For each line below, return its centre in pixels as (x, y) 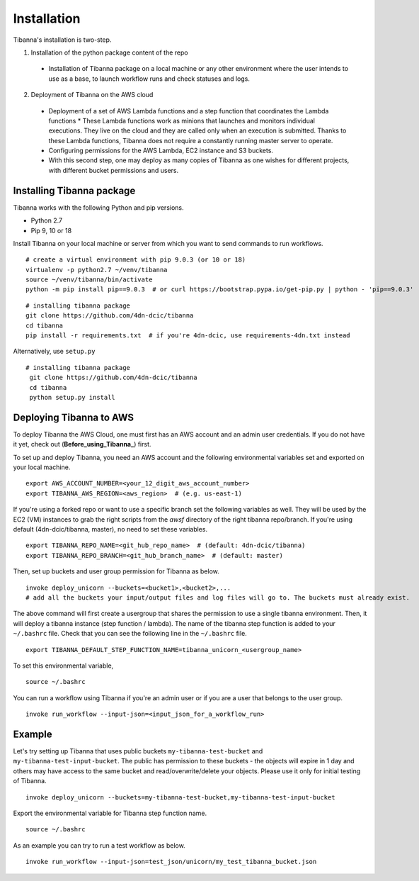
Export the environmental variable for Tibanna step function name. (110, 813)
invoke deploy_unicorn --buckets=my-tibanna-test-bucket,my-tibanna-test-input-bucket (180, 797)
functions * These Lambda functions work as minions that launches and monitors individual (182, 120)
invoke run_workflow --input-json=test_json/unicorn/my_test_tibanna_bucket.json (171, 862)
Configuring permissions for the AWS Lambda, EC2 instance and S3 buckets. (161, 151)
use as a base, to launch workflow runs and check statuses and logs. (149, 79)
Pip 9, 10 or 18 (51, 230)
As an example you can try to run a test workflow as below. (99, 845)
